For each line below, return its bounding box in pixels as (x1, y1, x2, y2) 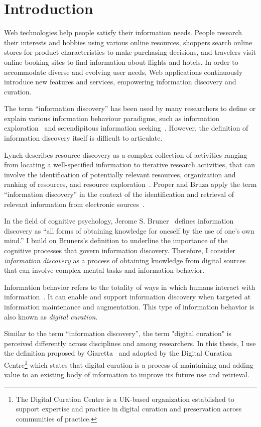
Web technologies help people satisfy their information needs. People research (4, 27, 242, 38)
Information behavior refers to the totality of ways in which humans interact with (4, 281, 255, 292)
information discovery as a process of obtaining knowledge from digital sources (4, 255, 246, 265)
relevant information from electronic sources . (4, 198, 145, 209)
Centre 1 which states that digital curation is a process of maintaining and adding (4, 358, 253, 370)
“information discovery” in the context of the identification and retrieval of (4, 189, 234, 199)
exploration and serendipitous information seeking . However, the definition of (4, 123, 248, 133)
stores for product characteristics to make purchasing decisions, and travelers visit (4, 47, 256, 57)
